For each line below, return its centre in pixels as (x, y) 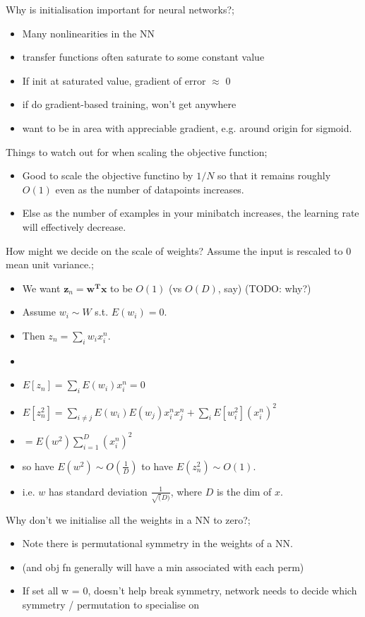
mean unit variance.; (50, 264)
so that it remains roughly (274, 175)
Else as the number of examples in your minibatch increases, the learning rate (191, 213)
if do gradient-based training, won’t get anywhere (129, 104)
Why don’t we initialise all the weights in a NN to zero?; (128, 519)
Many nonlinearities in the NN (88, 33)
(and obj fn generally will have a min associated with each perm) (163, 567)
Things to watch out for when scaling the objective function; (137, 151)
